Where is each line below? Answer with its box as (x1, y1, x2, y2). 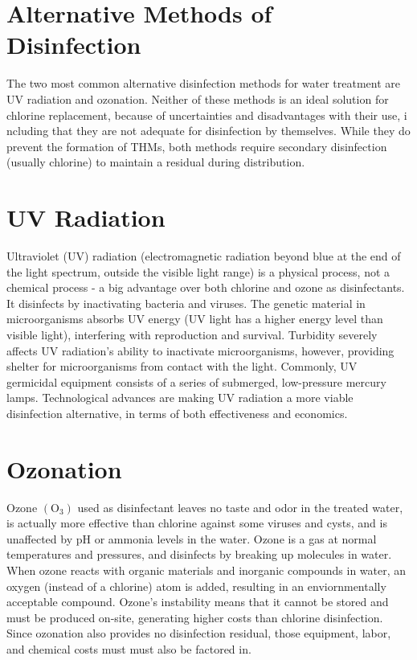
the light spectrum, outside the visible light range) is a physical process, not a (6, 263, 390, 280)
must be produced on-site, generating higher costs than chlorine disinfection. (6, 609, 383, 625)
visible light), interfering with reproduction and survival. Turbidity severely (6, 326, 378, 342)
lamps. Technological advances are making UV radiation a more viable (6, 389, 354, 406)
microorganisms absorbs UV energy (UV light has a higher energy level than (6, 310, 383, 327)
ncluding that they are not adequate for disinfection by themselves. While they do (6, 122, 411, 139)
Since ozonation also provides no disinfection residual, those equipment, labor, (6, 625, 391, 642)
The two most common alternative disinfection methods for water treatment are (6, 75, 400, 92)
